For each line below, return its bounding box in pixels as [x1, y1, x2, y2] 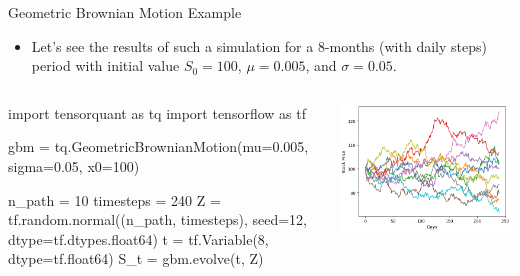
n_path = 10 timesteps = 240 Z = [8, 189, 221, 210]
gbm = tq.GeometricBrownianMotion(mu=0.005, [8, 136, 309, 157]
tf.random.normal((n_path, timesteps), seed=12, [8, 209, 308, 230]
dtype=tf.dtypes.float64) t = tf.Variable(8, [8, 228, 269, 249]
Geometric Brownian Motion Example [8, 2, 242, 22]
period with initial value [31, 55, 180, 76]
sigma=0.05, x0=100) [8, 155, 140, 176]
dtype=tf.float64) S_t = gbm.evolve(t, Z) [8, 248, 264, 269]
